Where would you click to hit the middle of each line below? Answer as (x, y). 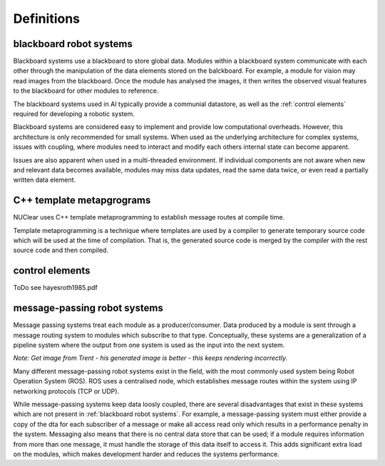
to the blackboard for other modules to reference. (86, 91)
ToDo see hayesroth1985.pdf (55, 288)
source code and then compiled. (61, 250)
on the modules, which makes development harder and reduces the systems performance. (146, 454)
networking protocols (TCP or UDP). (66, 391)
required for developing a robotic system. (74, 114)
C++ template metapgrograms (82, 201)
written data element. (45, 180)
